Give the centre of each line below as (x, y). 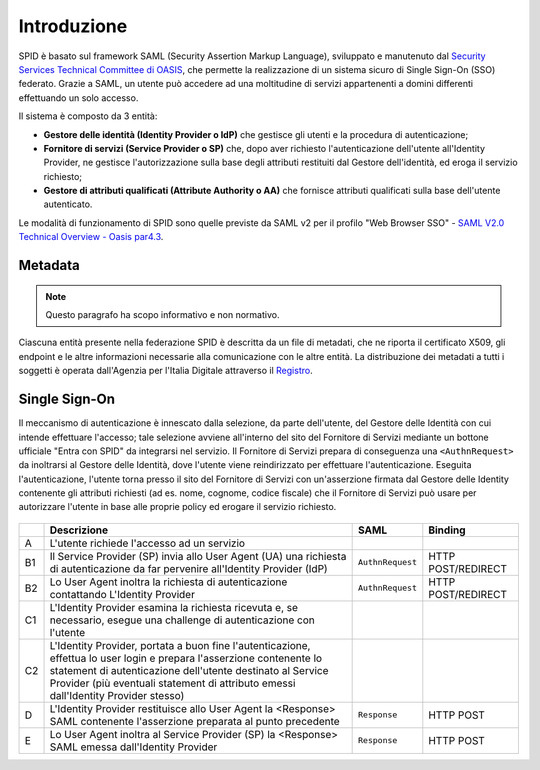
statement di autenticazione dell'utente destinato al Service (189, 670)
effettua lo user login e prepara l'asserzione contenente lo (186, 658)
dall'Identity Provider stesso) (117, 695)
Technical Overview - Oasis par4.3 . (91, 237)
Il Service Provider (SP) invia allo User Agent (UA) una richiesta (198, 556)
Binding (447, 530)
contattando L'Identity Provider (122, 594)
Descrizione (79, 530)
